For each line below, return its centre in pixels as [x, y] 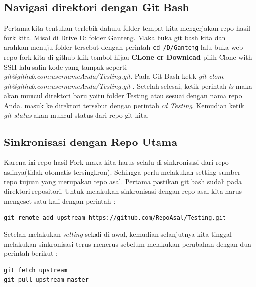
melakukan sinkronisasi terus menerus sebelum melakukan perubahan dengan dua [128, 243]
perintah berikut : [31, 253]
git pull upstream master [46, 280]
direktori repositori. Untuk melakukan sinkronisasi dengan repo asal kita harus [123, 191]
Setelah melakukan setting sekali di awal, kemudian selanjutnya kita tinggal [118, 234]
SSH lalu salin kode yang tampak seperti [65, 66]
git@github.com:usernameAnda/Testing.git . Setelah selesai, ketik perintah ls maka [128, 86]
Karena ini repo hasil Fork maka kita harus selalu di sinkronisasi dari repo [116, 162]
